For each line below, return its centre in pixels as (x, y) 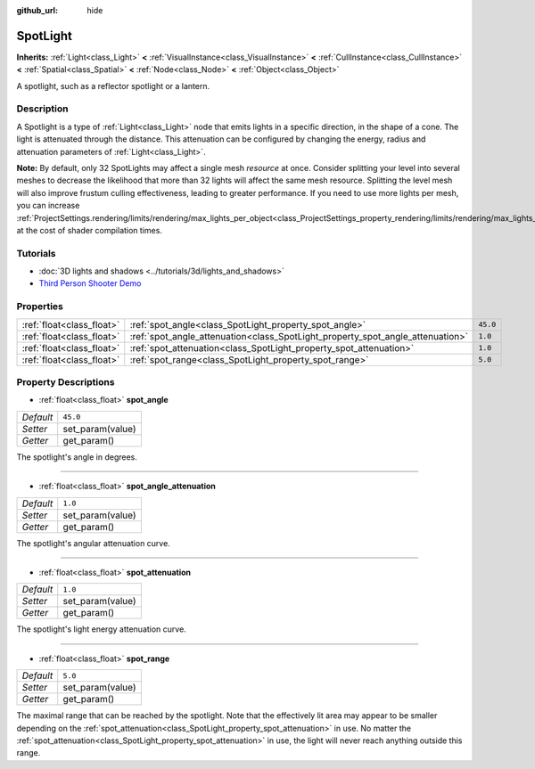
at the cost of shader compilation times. (89, 230)
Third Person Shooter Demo (90, 283)
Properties (40, 307)
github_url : (37, 10)
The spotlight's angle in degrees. (77, 457)
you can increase (48, 206)
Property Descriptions (66, 382)
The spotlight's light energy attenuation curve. (101, 629)
